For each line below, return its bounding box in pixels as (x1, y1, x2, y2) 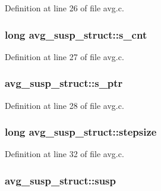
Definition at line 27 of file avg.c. (5, 50, 124, 62)
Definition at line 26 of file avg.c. (5, 2, 124, 14)
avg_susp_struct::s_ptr (5, 76, 123, 90)
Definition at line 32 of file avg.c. (5, 148, 124, 160)
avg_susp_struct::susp (5, 173, 116, 187)
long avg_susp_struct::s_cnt (5, 27, 147, 42)
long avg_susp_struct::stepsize (5, 124, 157, 139)
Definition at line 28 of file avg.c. (5, 99, 124, 111)
